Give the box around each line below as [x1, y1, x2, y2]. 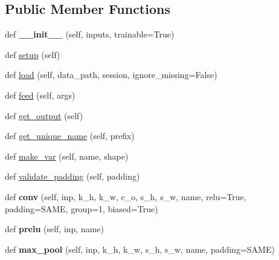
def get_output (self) [5, 109, 83, 122]
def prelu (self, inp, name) [5, 223, 104, 235]
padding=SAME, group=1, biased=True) [5, 202, 158, 215]
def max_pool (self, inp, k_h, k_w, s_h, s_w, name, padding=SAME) [5, 242, 275, 255]
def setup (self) [5, 48, 60, 60]
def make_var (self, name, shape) [5, 149, 129, 162]
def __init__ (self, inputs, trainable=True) [5, 28, 175, 41]
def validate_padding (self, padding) [5, 170, 140, 183]
